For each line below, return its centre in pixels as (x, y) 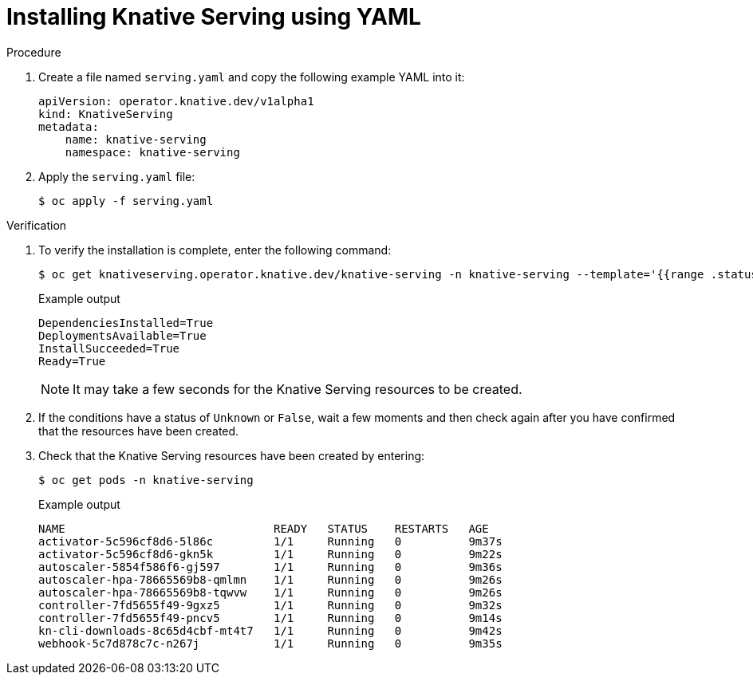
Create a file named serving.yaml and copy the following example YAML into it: (252, 77)
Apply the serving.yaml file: (117, 176)
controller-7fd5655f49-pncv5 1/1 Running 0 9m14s (270, 618)
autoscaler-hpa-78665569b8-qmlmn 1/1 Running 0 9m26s (270, 579)
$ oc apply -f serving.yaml (126, 201)
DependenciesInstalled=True (126, 323)
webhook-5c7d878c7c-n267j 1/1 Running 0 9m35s (270, 643)
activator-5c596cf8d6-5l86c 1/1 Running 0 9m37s (270, 541)
